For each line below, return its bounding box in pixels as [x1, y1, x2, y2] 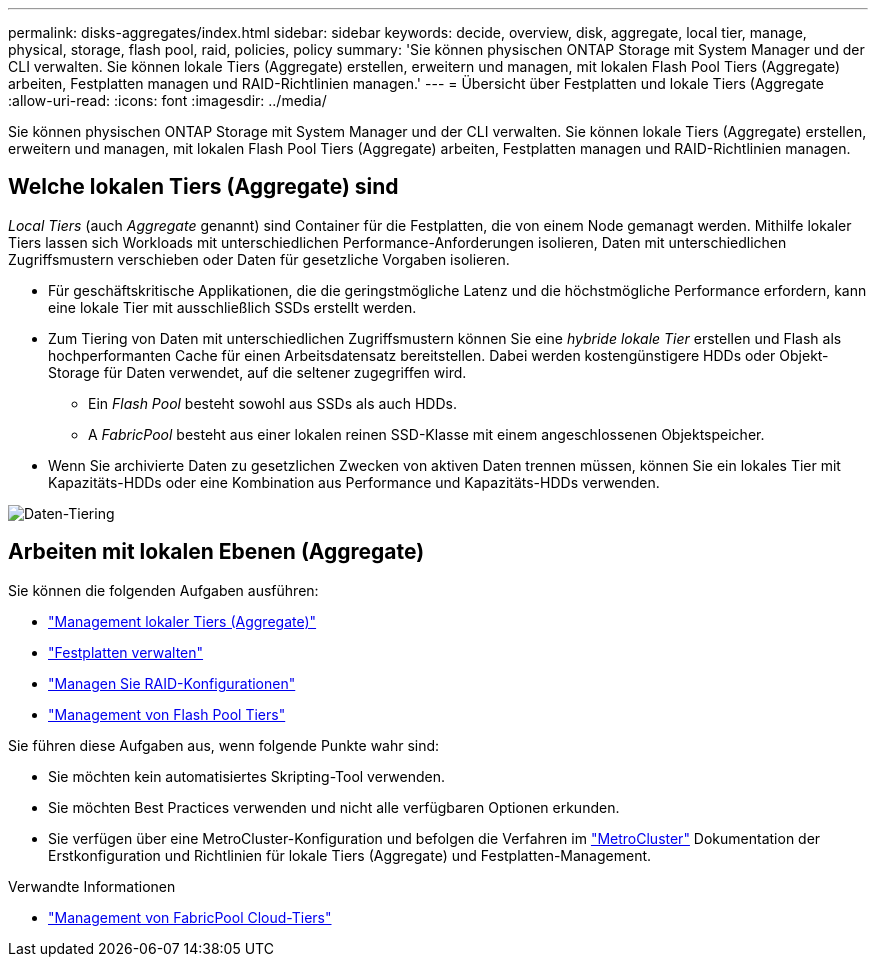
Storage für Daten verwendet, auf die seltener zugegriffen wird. [48, 363, 467, 381]
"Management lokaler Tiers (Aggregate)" [48, 612, 317, 630]
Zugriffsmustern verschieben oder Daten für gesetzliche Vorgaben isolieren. [8, 250, 510, 268]
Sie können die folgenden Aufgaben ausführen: [8, 581, 319, 599]
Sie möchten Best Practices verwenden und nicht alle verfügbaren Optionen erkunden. [48, 798, 620, 816]
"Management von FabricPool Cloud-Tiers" [48, 908, 332, 926]
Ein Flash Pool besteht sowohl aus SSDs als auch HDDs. [88, 394, 457, 412]
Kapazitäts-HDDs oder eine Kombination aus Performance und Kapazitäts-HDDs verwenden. [48, 473, 660, 491]
